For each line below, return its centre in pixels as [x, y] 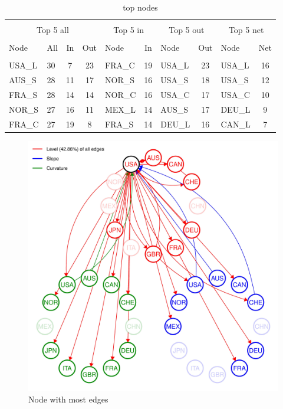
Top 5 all [53, 30]
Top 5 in [129, 30]
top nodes [140, 7]
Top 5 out [187, 30]
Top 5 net [246, 30]
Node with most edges [68, 399]
